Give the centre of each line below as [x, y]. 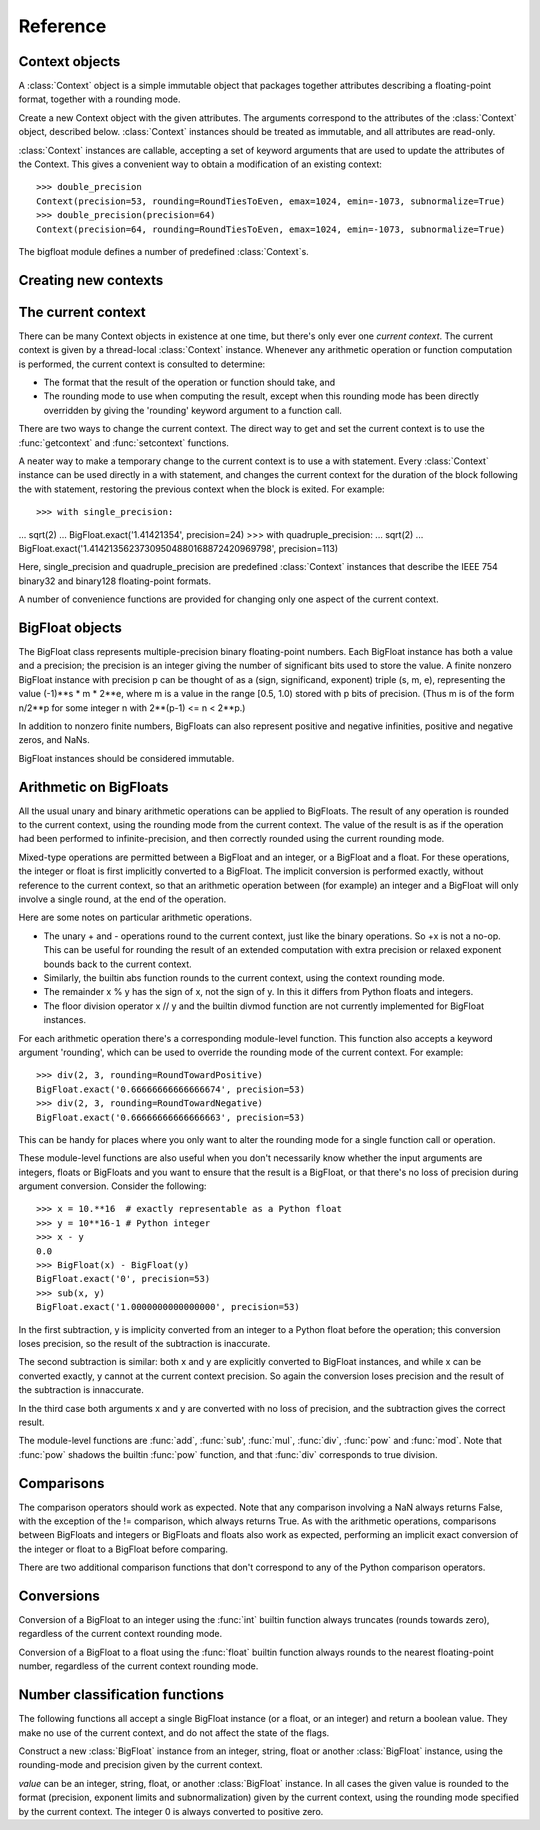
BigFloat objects [70, 627]
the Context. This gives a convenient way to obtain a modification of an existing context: [200, 164]
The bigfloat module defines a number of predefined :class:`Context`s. [163, 251]
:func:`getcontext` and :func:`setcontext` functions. [124, 442]
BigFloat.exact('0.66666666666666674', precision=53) [170, 1089]
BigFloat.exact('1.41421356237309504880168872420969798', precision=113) [178, 548]
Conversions [59, 1595]
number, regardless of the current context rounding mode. [138, 1666]
